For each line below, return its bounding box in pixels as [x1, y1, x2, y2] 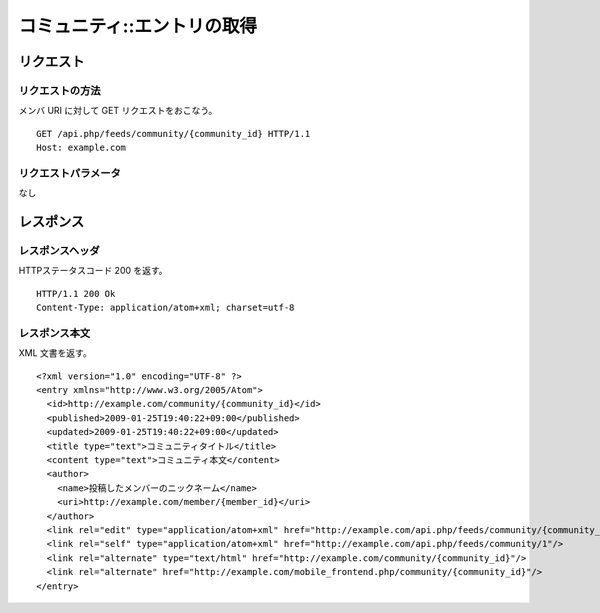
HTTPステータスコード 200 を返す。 [18, 265, 169, 277]
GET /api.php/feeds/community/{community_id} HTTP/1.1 [36, 128, 311, 139]
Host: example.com [36, 142, 127, 154]
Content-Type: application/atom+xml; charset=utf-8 [36, 302, 295, 314]
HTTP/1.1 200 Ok [36, 288, 116, 299]
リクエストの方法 [18, 83, 101, 97]
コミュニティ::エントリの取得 [18, 15, 258, 37]
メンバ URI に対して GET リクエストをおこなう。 [18, 105, 218, 117]
